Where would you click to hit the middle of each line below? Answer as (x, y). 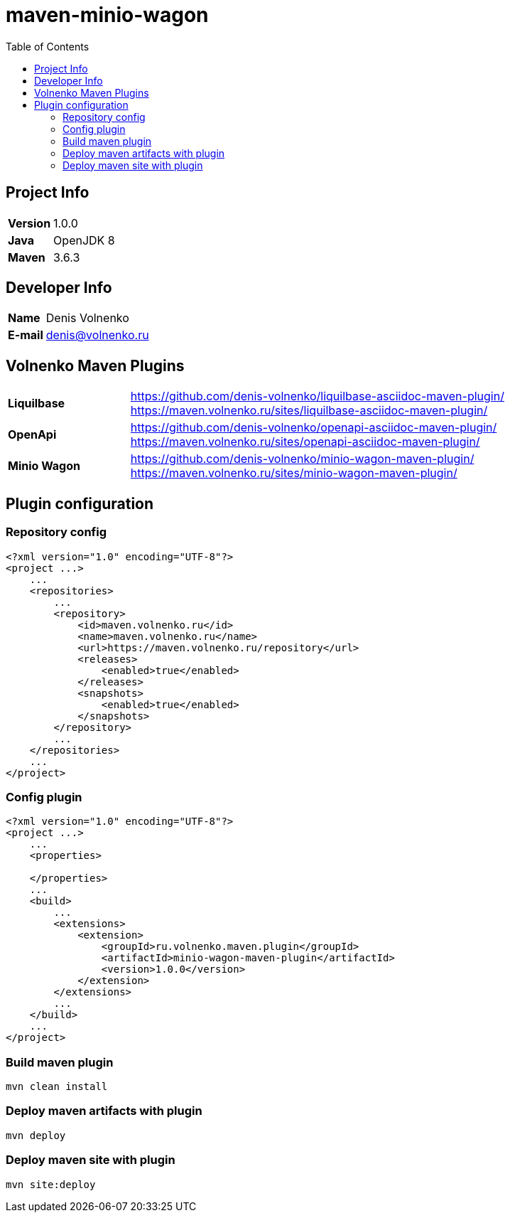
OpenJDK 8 (84, 240)
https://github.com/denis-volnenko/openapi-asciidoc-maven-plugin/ (314, 428)
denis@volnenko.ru (97, 335)
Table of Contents (48, 46)
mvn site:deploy (51, 1184)
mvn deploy (36, 1135)
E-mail (26, 335)
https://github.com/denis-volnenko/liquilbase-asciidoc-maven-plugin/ (317, 396)
